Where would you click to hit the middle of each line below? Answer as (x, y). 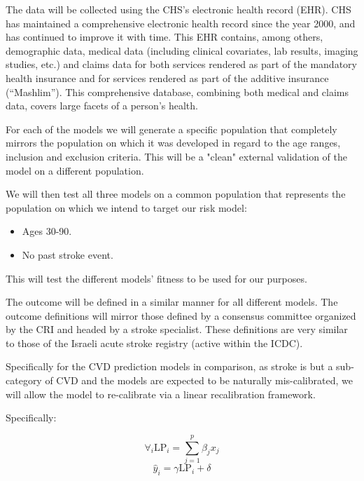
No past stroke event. (68, 254)
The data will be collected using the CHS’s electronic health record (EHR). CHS (178, 9)
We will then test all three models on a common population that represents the (176, 194)
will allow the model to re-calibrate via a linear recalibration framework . (161, 394)
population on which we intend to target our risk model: (126, 207)
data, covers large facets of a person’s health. (102, 106)
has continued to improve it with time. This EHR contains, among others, (164, 37)
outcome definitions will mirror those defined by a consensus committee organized (181, 315)
